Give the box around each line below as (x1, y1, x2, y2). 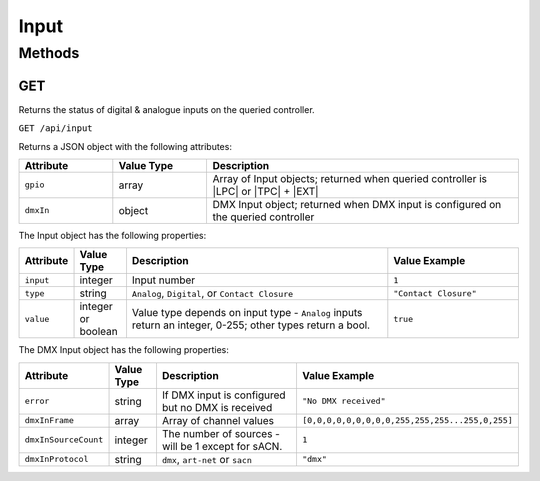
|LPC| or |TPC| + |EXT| (212, 184, 319, 198)
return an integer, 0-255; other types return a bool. (131, 318, 370, 332)
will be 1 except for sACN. (161, 439, 283, 453)
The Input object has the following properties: (18, 229, 207, 241)
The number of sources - (161, 426, 280, 440)
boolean (79, 325, 119, 339)
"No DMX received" (301, 396, 386, 407)
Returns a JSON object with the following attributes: (18, 140, 232, 152)
